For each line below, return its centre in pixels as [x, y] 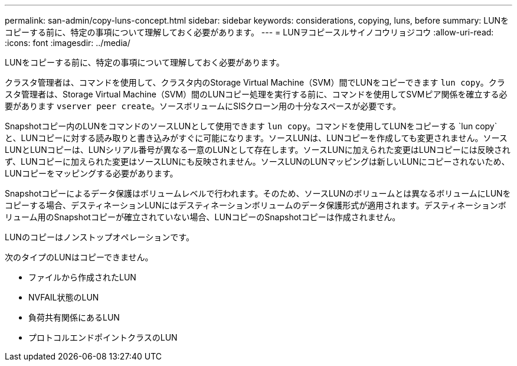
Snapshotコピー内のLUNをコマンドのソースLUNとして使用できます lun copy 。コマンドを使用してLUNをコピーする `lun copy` [251, 126]
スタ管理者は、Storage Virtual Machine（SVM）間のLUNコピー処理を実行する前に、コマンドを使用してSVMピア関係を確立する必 [256, 94]
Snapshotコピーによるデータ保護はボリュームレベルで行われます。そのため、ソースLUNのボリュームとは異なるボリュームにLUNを [258, 193]
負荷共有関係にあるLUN [74, 317]
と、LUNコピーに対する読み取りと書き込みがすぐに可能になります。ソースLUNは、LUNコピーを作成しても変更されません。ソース [256, 138]
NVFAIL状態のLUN [64, 297]
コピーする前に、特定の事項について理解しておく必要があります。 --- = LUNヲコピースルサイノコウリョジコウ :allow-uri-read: [249, 32]
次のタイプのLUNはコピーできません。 [79, 257]
